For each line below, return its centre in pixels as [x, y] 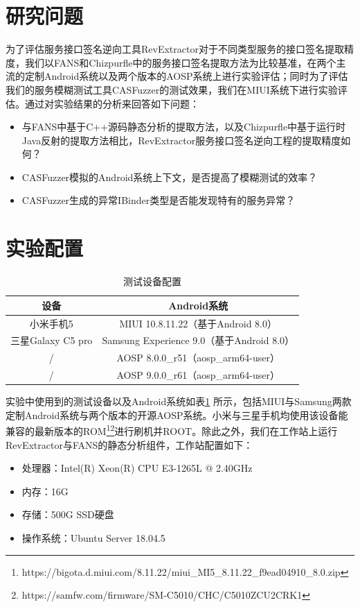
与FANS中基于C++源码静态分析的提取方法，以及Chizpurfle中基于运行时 [184, 127]
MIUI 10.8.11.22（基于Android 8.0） [198, 323]
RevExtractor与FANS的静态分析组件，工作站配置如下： [129, 444]
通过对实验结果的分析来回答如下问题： [112, 103]
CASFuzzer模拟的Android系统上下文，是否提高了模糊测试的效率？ [170, 177]
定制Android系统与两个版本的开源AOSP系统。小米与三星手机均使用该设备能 [177, 414]
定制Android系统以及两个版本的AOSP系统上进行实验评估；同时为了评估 [186, 76]
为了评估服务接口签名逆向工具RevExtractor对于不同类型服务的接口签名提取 [175, 49]
